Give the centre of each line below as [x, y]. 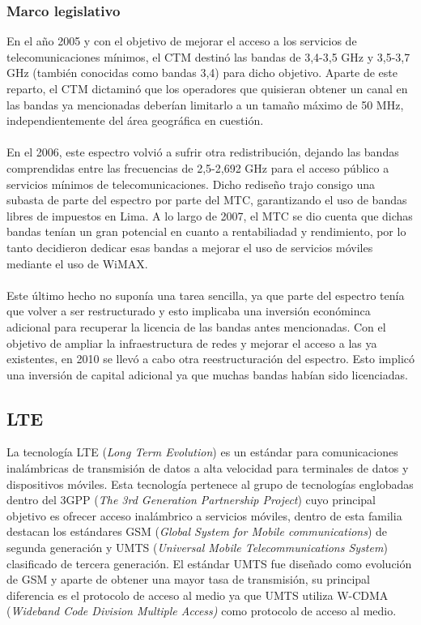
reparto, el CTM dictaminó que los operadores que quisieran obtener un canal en [207, 88]
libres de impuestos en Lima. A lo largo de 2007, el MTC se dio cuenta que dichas [210, 215]
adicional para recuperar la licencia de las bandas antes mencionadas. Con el [196, 326]
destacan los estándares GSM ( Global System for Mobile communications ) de [197, 531]
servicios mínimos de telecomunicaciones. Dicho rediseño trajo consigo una [191, 184]
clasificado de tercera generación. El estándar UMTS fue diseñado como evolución [209, 563]
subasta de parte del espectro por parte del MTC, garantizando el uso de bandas [207, 200]
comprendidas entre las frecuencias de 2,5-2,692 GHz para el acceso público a [198, 167]
